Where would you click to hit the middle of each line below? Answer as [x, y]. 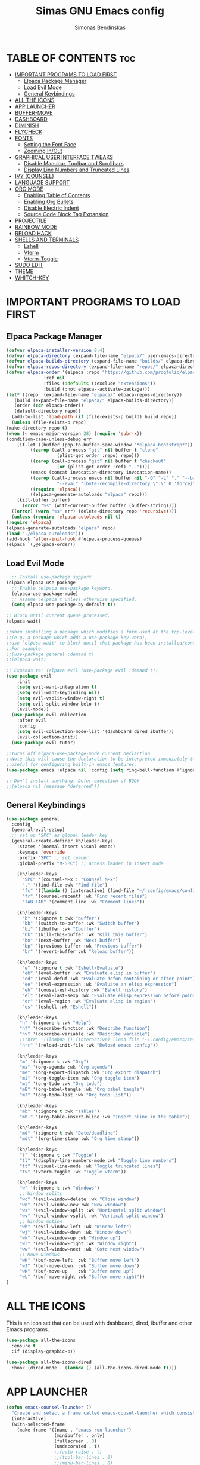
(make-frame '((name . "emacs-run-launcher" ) [74, 1430]
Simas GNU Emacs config [100, 11]
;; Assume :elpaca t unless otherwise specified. [74, 599]
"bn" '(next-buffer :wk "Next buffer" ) [71, 940]
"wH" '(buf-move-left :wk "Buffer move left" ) [79, 1260]
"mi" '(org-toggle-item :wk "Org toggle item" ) [79, 1078]
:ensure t [24, 1346]
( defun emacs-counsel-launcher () [49, 1408]
